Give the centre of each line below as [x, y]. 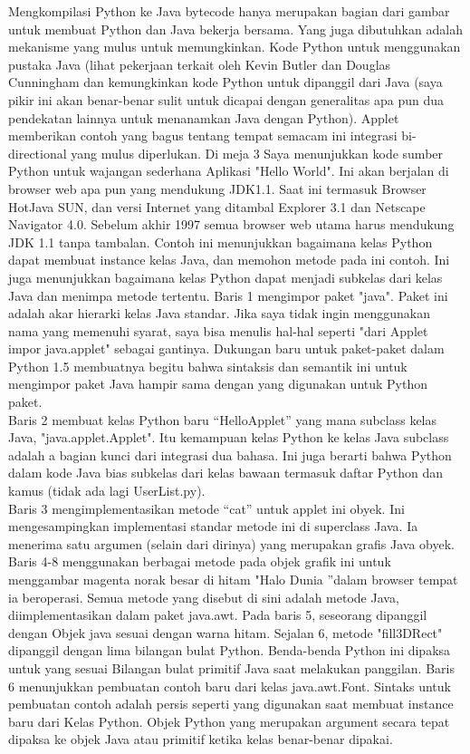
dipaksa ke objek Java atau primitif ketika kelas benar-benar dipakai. [201, 739]
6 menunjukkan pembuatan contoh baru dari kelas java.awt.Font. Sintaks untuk [230, 686]
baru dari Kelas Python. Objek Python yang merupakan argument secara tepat [229, 721]
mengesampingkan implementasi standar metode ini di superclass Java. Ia [213, 526]
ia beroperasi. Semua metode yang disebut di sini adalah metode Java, [204, 597]
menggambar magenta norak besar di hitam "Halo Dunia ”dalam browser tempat [233, 579]
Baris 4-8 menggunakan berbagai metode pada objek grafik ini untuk [200, 561]
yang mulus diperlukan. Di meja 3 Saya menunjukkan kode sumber [257, 153]
